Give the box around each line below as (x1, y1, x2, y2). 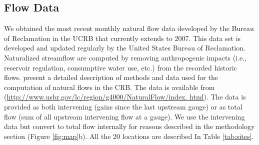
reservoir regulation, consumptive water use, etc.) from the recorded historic (4, 62, 237, 72)
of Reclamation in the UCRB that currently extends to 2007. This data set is (4, 32, 241, 43)
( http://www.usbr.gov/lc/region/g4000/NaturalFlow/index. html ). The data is (4, 91, 246, 102)
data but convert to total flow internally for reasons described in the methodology (4, 121, 255, 131)
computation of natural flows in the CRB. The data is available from (4, 81, 215, 92)
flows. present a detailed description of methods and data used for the (4, 72, 218, 82)
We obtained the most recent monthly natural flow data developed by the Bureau (4, 23, 254, 33)
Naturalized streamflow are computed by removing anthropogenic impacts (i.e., (4, 52, 246, 62)
